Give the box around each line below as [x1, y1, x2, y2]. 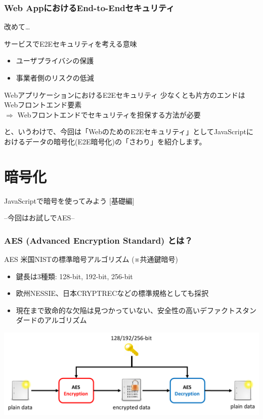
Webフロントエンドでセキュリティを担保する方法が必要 [17, 109, 201, 120]
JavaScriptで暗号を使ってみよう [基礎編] [4, 195, 135, 206]
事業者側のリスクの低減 [16, 72, 94, 83]
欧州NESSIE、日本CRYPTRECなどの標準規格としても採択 [16, 288, 209, 298]
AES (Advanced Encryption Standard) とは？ [4, 234, 193, 246]
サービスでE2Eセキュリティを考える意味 [4, 38, 137, 49]
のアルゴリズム [37, 315, 87, 325]
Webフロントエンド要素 [4, 99, 82, 110]
